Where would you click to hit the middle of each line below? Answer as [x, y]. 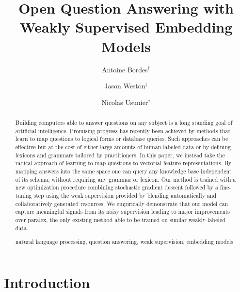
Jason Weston [125, 86]
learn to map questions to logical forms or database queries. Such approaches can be [122, 139]
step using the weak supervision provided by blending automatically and [125, 195]
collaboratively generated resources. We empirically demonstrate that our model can [122, 203]
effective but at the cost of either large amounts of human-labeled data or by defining [123, 147]
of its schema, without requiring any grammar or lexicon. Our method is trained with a [126, 179]
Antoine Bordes [125, 69]
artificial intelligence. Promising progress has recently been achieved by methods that [123, 130]
